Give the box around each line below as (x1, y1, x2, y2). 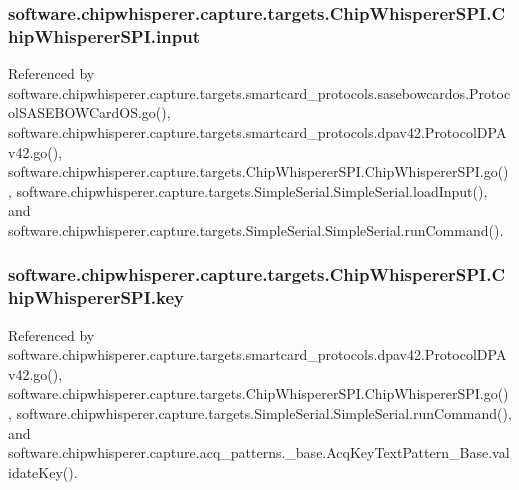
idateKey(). (8, 461, 78, 482)
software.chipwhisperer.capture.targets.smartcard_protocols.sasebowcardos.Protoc (8, 82, 511, 103)
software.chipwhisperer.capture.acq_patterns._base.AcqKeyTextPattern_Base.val (8, 442, 510, 463)
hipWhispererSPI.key (8, 285, 185, 310)
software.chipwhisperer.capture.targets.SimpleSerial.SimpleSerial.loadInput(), (16, 180, 488, 201)
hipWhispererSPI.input (8, 23, 200, 48)
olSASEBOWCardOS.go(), (8, 102, 171, 123)
